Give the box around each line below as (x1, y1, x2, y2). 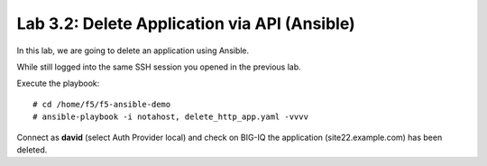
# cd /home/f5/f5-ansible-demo (32, 99, 171, 109)
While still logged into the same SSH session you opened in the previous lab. (16, 61, 301, 72)
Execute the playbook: (16, 78, 100, 89)
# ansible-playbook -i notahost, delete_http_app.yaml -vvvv (32, 112, 308, 122)
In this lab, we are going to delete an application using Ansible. (16, 45, 250, 56)
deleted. (16, 144, 48, 155)
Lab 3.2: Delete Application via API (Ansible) (16, 14, 355, 33)
